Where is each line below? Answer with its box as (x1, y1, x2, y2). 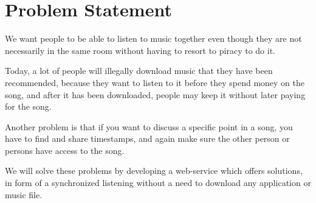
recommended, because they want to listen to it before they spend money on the (5, 76, 304, 88)
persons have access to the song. (5, 144, 125, 156)
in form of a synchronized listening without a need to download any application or (5, 176, 311, 189)
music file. (5, 188, 43, 201)
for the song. (5, 100, 52, 113)
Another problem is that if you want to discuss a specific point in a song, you (5, 120, 293, 133)
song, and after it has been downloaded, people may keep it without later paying (5, 88, 306, 101)
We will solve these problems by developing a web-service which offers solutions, (5, 164, 303, 177)
